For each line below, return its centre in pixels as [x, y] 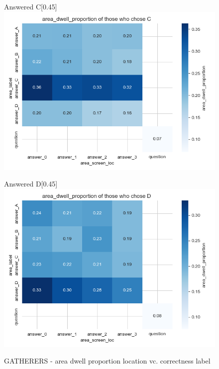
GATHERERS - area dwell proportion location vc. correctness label [107, 361]
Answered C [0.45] [31, 6]
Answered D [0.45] [31, 184]
